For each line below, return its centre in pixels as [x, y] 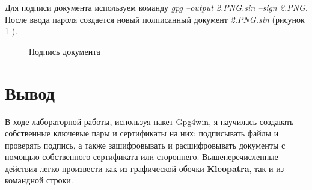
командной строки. [39, 180]
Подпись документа [65, 51]
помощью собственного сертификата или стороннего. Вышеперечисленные [142, 157]
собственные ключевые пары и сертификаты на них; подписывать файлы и [142, 133]
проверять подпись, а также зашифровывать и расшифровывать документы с [145, 145]
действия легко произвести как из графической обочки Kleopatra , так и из [145, 168]
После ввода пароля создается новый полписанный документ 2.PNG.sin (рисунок [155, 19]
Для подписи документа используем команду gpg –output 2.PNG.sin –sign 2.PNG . [156, 7]
